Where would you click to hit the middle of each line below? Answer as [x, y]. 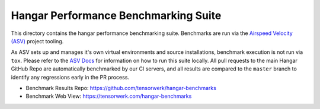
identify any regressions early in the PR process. [70, 77]
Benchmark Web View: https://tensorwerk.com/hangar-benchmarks [109, 96]
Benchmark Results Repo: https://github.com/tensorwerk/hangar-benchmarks [121, 88]
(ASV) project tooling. [37, 41]
